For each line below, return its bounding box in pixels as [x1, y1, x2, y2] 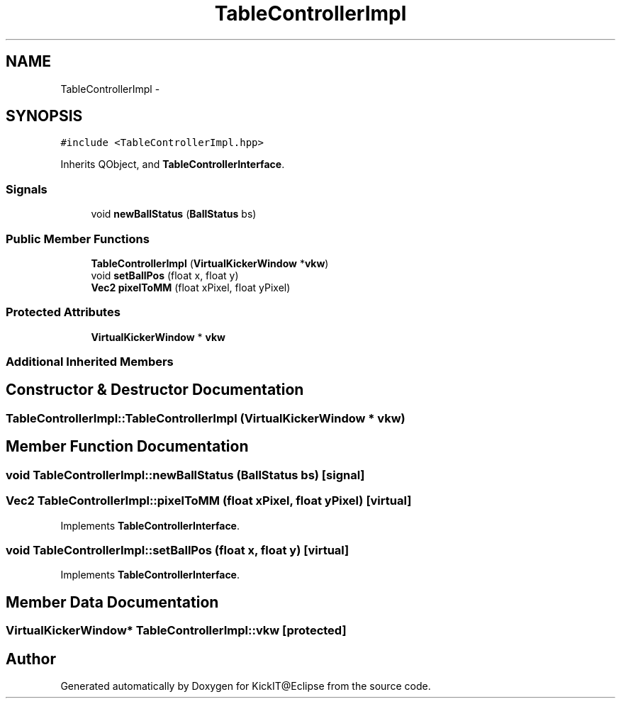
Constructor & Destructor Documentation [6, 381, 304, 399]
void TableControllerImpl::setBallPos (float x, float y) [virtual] [6, 542, 349, 557]
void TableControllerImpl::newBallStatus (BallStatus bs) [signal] [6, 467, 365, 482]
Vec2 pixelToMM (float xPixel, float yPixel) [91, 281, 291, 294]
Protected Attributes [6, 305, 121, 320]
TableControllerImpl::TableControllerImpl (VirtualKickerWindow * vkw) [6, 410, 405, 425]
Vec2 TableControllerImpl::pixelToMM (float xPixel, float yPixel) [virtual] [6, 493, 412, 508]
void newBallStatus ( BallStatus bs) [91, 208, 257, 220]
